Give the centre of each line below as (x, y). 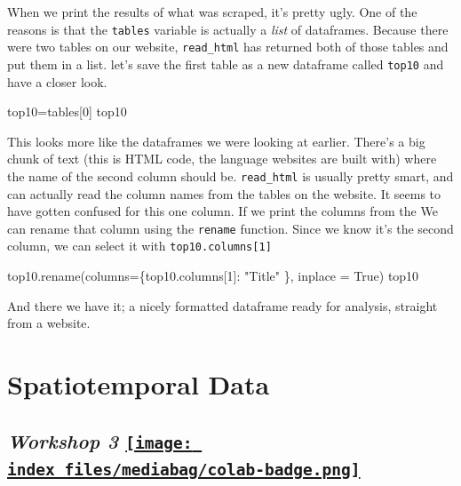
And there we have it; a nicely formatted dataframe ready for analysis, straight (223, 305)
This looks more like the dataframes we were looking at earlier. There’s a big (216, 141)
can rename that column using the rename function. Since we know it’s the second (230, 228)
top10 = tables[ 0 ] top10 (67, 112)
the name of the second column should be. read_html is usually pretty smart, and (230, 175)
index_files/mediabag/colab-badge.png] (184, 469)
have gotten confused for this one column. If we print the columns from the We (223, 211)
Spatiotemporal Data (139, 384)
